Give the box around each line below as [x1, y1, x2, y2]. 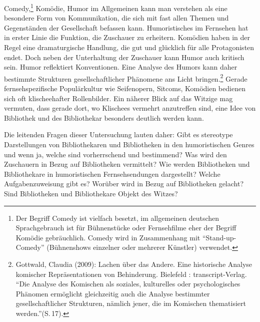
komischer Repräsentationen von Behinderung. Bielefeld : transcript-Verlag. [15, 268, 247, 279]
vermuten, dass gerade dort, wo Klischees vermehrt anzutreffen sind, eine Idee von [4, 103, 256, 113]
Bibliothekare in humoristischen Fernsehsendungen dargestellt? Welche [4, 168, 220, 179]
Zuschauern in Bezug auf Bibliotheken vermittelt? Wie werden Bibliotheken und [4, 159, 250, 169]
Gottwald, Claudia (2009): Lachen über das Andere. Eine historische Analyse [15, 258, 252, 269]
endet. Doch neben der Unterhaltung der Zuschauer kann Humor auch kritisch [4, 52, 244, 62]
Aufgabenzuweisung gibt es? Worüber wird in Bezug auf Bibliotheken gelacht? [4, 178, 244, 189]
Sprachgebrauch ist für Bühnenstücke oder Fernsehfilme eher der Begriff [15, 222, 236, 233]
